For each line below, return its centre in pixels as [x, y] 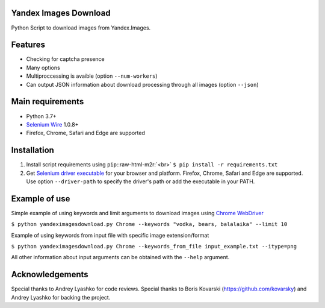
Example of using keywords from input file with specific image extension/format [110, 235]
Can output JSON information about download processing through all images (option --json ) [142, 84]
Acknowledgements [50, 275]
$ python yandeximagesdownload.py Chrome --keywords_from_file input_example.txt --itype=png [154, 247]
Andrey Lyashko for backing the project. [61, 297]
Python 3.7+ [41, 116]
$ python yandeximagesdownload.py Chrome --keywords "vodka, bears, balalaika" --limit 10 [149, 224]
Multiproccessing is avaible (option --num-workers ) [92, 76]
